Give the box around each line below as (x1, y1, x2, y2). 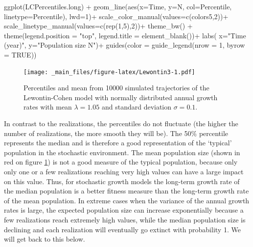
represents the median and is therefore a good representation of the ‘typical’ (4, 137, 232, 148)
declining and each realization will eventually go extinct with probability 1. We (4, 224, 241, 234)
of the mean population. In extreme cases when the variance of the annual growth (4, 195, 250, 205)
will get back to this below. (4, 234, 85, 244)
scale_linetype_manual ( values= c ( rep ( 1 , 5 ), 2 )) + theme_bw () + (4, 21, 193, 31)
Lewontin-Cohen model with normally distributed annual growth (23, 92, 218, 102)
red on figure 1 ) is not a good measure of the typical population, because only (4, 157, 238, 167)
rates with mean (23, 102, 72, 112)
